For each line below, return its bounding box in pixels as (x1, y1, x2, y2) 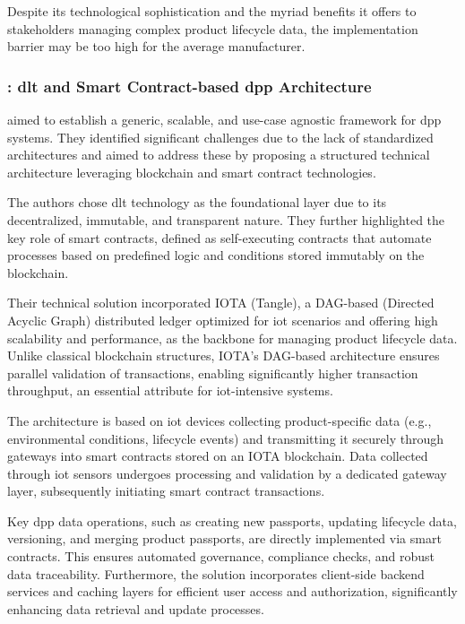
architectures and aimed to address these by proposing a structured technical (7, 145, 430, 164)
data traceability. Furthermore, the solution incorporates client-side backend (7, 564, 425, 583)
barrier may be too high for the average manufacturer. (7, 37, 306, 56)
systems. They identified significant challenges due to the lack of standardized (7, 127, 434, 146)
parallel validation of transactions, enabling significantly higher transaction (7, 363, 418, 382)
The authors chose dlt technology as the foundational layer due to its (7, 193, 387, 212)
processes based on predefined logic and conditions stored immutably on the (7, 246, 425, 264)
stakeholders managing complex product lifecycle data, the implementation (7, 19, 418, 38)
